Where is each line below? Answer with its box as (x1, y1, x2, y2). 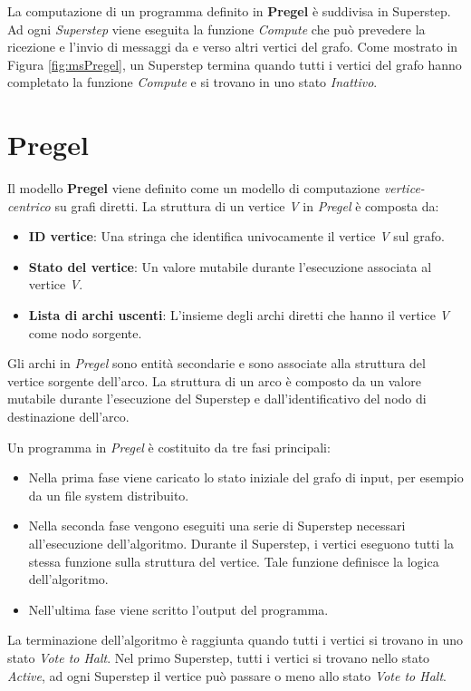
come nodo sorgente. (28, 323, 142, 342)
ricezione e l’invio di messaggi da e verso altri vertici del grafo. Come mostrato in (7, 37, 458, 56)
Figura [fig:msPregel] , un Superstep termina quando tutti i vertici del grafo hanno (7, 54, 462, 73)
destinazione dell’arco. (7, 407, 130, 426)
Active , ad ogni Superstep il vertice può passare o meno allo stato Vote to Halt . (7, 666, 447, 685)
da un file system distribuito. (28, 485, 189, 504)
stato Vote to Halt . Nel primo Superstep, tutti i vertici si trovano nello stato (7, 647, 430, 667)
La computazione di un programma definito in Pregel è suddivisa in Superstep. (7, 2, 451, 20)
